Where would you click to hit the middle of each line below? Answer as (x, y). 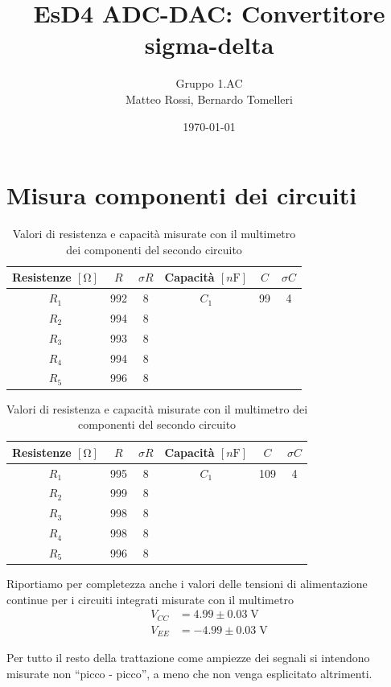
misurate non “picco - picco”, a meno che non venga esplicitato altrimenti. (189, 673)
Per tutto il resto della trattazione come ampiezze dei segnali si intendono (188, 658)
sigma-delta (209, 45)
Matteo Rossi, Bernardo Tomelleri (209, 99)
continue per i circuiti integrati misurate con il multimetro (150, 599)
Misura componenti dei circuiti (182, 195)
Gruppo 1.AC (209, 83)
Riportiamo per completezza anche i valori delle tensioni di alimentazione (187, 584)
